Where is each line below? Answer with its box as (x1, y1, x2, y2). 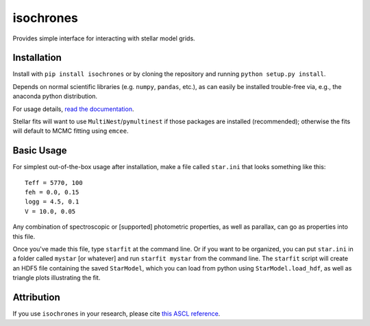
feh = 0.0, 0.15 (25, 188, 79, 197)
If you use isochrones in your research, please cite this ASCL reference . (12, 310, 221, 318)
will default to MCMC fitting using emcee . (12, 127, 129, 135)
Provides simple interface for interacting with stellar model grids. (12, 34, 195, 42)
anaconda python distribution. (12, 92, 98, 101)
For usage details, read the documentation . (12, 105, 134, 113)
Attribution (12, 292, 61, 303)
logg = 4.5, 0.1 (25, 198, 79, 205)
